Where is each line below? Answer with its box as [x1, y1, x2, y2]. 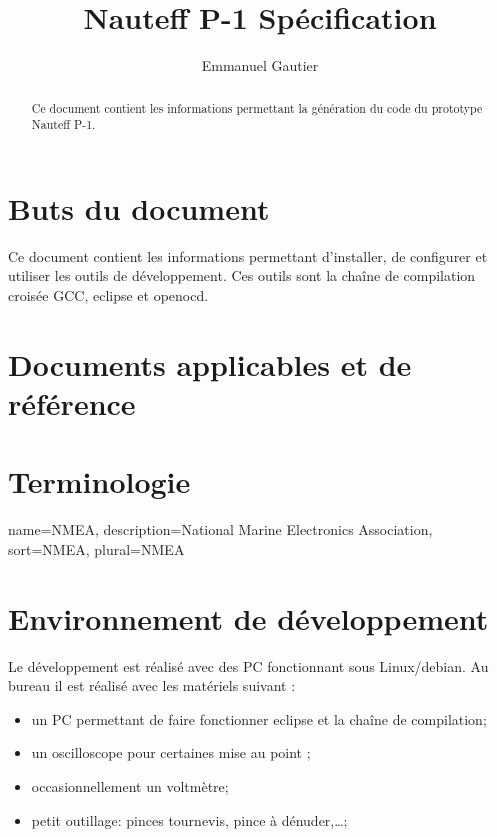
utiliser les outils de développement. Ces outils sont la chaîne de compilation [8, 265, 476, 286]
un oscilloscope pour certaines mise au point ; [31, 742, 311, 763]
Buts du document [8, 187, 270, 228]
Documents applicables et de [8, 343, 412, 384]
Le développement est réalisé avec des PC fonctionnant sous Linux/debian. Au [8, 655, 489, 676]
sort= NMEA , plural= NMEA [8, 538, 185, 559]
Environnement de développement [8, 597, 489, 638]
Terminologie [8, 461, 191, 502]
